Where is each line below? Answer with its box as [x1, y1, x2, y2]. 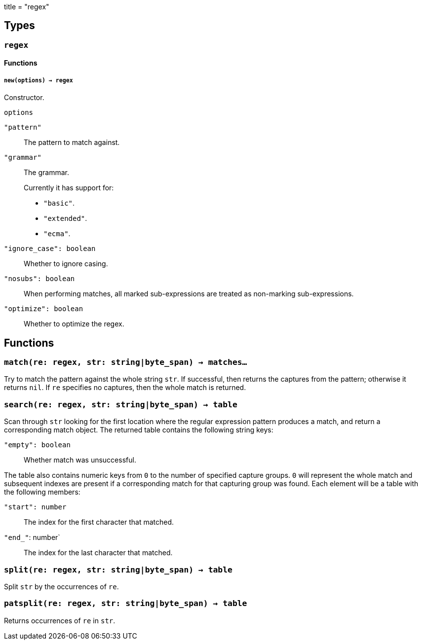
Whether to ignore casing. [24, 259, 108, 268]
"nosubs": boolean [4, 275, 75, 283]
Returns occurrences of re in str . [4, 616, 115, 625]
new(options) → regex [4, 76, 73, 84]
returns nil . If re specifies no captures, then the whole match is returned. [4, 383, 246, 392]
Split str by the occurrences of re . [4, 582, 119, 591]
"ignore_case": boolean [4, 245, 96, 253]
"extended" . [43, 214, 87, 223]
